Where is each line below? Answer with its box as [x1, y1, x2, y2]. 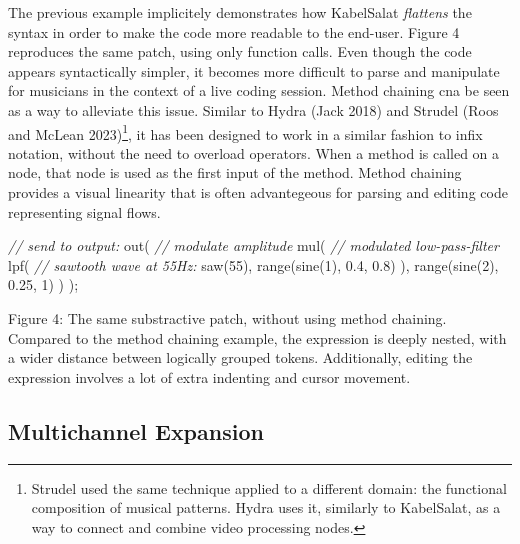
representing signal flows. [8, 201, 161, 222]
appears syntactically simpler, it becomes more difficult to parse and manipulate [8, 60, 500, 81]
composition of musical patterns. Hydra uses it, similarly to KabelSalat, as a [31, 497, 501, 518]
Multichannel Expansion [8, 415, 264, 446]
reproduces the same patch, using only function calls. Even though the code [8, 41, 472, 62]
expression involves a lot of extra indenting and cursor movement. [8, 366, 411, 387]
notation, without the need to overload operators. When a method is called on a [8, 142, 500, 163]
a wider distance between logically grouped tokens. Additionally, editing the [8, 347, 473, 368]
